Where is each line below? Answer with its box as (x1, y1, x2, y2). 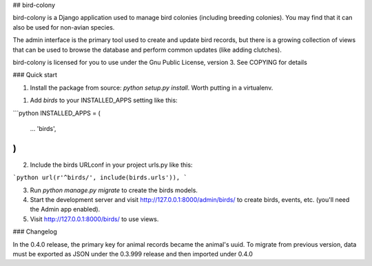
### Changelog (12, 227, 58, 236)
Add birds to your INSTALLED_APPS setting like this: (30, 96, 178, 105)
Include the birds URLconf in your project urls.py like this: (30, 161, 193, 169)
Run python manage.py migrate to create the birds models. (30, 186, 198, 194)
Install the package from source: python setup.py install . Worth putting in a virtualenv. (30, 83, 273, 92)
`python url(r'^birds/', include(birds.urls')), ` (12, 174, 187, 182)
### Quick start (12, 71, 58, 79)
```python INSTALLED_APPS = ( (12, 109, 101, 117)
